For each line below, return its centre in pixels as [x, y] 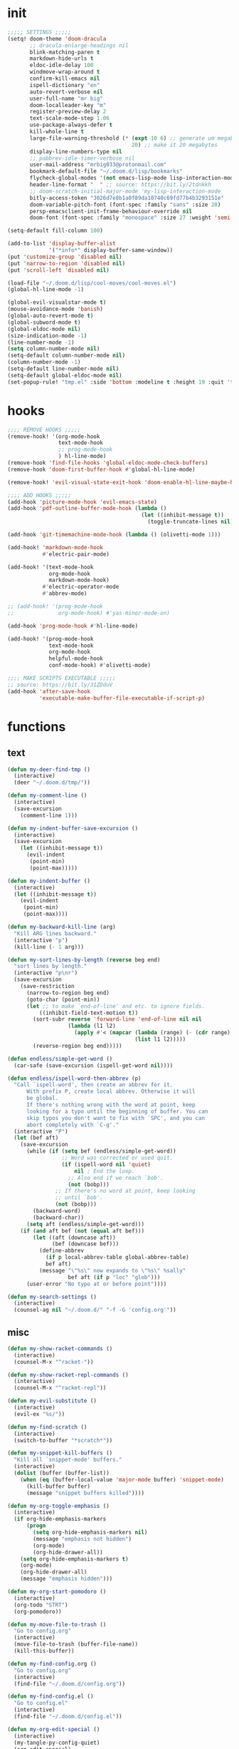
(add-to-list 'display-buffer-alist [62, 244]
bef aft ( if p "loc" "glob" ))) [114, 1277]
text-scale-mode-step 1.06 [70, 118]
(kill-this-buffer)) [44, 1651]
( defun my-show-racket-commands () [60, 1348]
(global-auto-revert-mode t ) [51, 316]
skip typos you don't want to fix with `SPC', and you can [115, 1118]
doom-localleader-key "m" [68, 105]
